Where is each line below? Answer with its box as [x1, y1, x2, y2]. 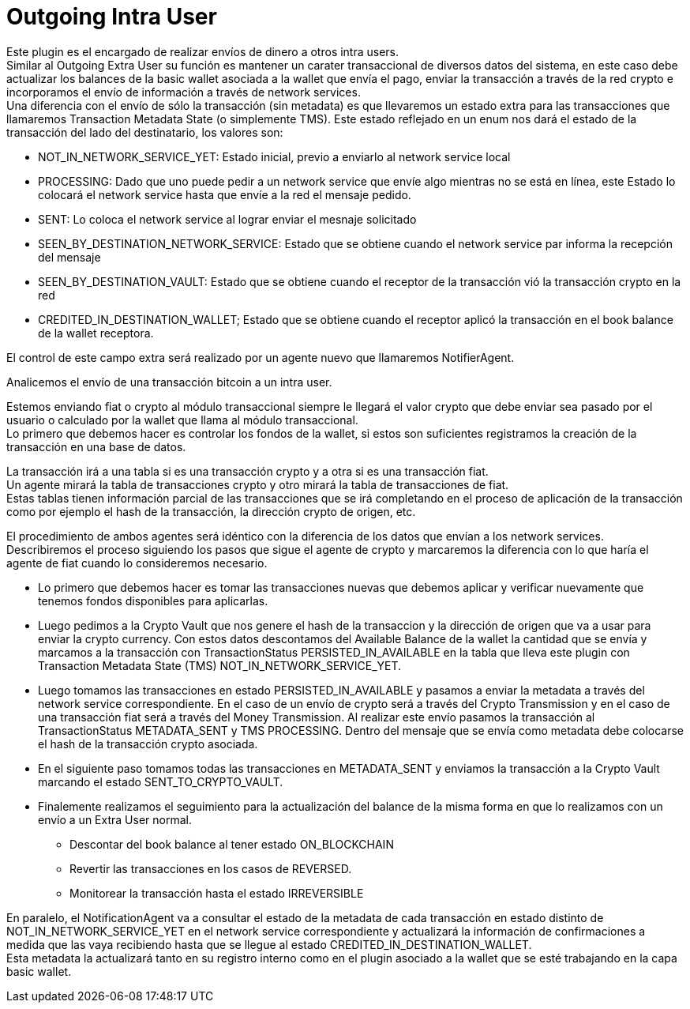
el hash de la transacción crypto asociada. [38, 736, 258, 751]
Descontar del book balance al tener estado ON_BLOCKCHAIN [69, 837, 394, 851]
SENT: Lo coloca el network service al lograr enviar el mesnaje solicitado [38, 212, 417, 226]
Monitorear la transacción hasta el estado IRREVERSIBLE [69, 886, 364, 900]
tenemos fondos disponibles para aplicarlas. [38, 593, 268, 608]
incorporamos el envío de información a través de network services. [6, 85, 361, 99]
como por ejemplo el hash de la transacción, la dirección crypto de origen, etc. [6, 504, 416, 518]
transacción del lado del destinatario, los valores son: [6, 125, 283, 139]
